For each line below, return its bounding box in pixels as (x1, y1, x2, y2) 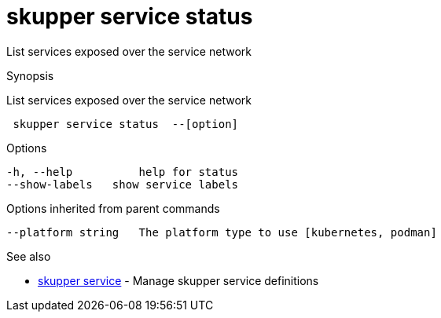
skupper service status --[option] (13, 117, 239, 130)
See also (6, 249, 51, 263)
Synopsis (6, 68, 54, 82)
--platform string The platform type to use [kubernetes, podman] (6, 225, 437, 239)
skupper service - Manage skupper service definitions (38, 273, 319, 287)
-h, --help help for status (6, 165, 239, 178)
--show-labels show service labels (6, 177, 239, 191)
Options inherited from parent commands (6, 201, 220, 215)
